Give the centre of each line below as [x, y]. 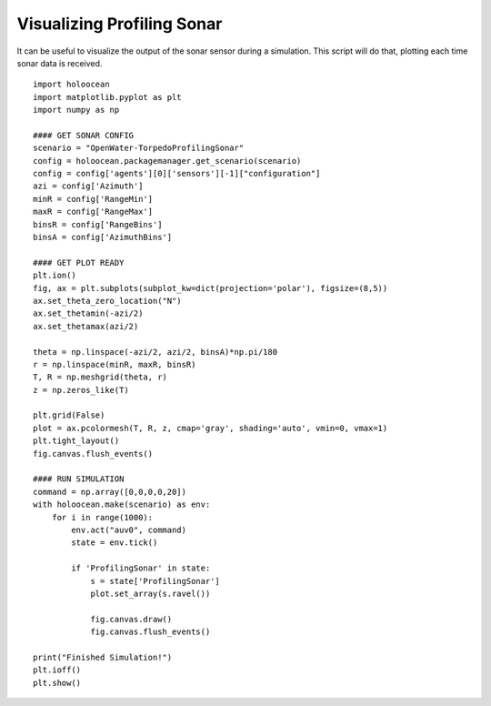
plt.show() [57, 683]
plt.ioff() [57, 670]
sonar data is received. [60, 63]
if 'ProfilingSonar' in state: [141, 568]
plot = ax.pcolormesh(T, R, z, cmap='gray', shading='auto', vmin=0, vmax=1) [210, 428]
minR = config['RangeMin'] [93, 199]
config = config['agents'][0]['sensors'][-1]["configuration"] [177, 174]
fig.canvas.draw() [131, 619]
